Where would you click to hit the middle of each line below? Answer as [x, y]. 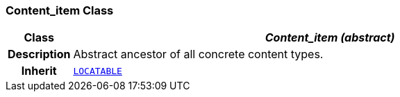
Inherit [39, 71]
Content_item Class [60, 10]
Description [39, 54]
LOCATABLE [98, 71]
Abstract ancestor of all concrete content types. [198, 54]
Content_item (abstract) [330, 38]
